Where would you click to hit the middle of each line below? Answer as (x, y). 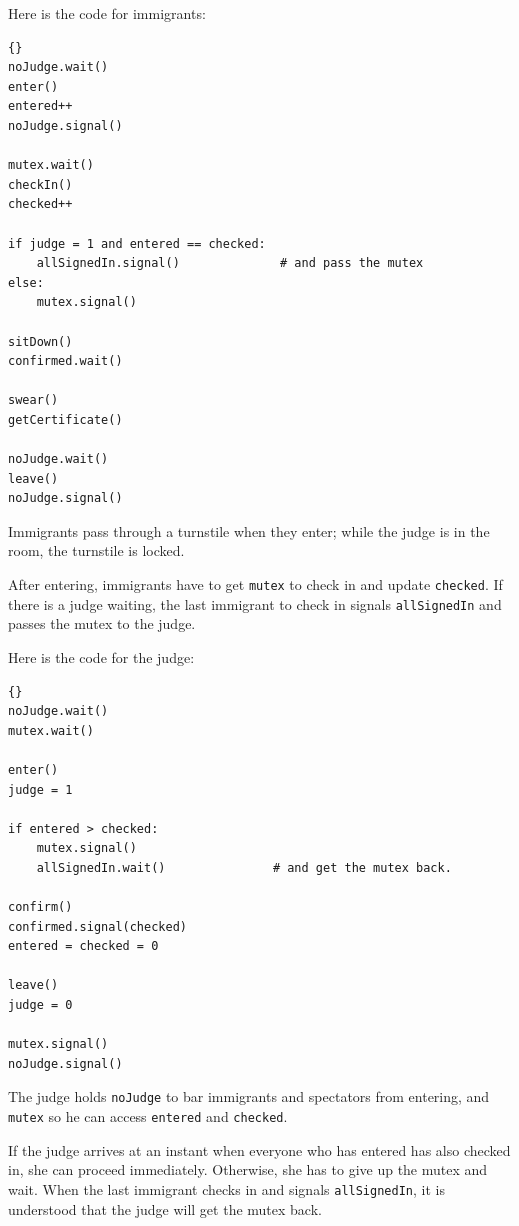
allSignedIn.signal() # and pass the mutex (230, 263)
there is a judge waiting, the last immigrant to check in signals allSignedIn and (255, 603)
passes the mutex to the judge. (102, 623)
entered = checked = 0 (83, 946)
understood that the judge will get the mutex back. (165, 1208)
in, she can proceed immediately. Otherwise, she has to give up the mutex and (248, 1169)
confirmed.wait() (65, 361)
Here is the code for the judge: (101, 656)
